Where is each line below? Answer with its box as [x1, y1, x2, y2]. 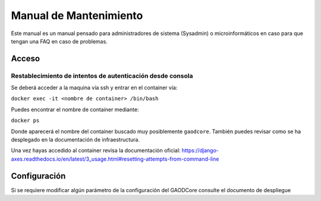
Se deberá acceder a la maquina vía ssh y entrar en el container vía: [11, 84, 178, 92]
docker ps [11, 117, 40, 124]
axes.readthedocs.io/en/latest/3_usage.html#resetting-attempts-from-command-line [11, 155, 219, 162]
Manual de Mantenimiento [11, 9, 143, 22]
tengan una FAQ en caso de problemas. [11, 37, 108, 45]
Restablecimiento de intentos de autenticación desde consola [11, 71, 193, 80]
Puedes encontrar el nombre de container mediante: [11, 106, 139, 113]
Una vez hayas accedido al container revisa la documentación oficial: [11, 147, 181, 154]
